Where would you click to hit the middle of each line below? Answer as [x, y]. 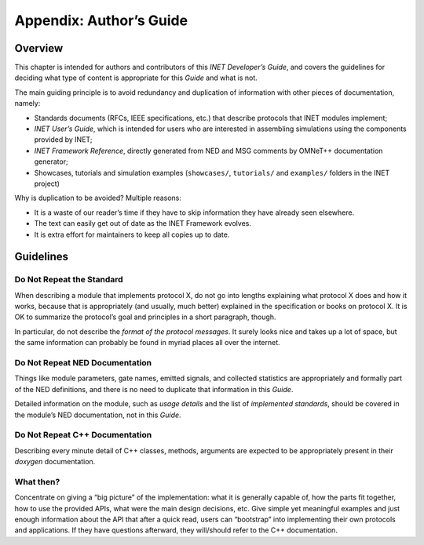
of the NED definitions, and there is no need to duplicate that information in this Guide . [154, 389]
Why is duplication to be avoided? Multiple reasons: [98, 198]
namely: [27, 104]
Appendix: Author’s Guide [101, 20]
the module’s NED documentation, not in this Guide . [98, 415]
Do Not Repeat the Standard [69, 280]
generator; [51, 162]
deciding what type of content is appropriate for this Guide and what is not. [136, 78]
